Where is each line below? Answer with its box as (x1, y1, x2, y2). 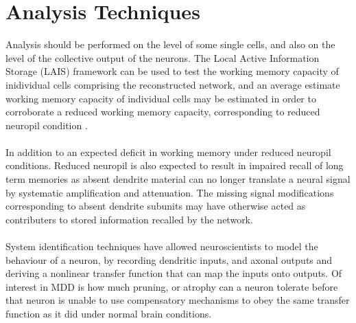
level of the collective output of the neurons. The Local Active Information (5, 50, 320, 65)
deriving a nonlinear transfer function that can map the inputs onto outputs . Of (5, 266, 342, 280)
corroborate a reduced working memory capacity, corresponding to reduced (5, 104, 320, 119)
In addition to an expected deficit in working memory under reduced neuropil (5, 144, 331, 159)
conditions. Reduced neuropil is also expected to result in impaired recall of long (5, 158, 344, 172)
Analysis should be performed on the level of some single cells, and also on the (5, 37, 335, 52)
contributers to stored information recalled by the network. (5, 212, 253, 226)
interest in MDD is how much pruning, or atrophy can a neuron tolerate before (5, 279, 338, 293)
